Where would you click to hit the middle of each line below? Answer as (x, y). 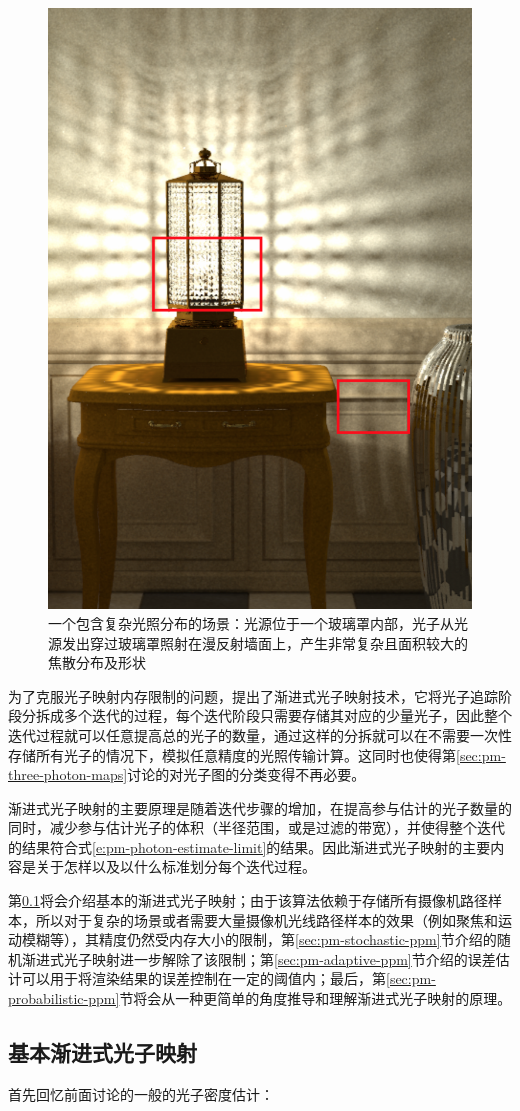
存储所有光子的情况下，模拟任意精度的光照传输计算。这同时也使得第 (232, 754)
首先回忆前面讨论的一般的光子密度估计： (141, 1093)
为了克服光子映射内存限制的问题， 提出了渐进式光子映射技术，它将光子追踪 (253, 695)
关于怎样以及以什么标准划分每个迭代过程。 (175, 866)
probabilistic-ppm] (64, 998)
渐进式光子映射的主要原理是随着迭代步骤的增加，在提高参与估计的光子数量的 (260, 807)
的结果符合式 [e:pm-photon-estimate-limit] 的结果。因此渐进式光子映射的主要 (249, 846)
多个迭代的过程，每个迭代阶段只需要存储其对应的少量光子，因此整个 (287, 715)
